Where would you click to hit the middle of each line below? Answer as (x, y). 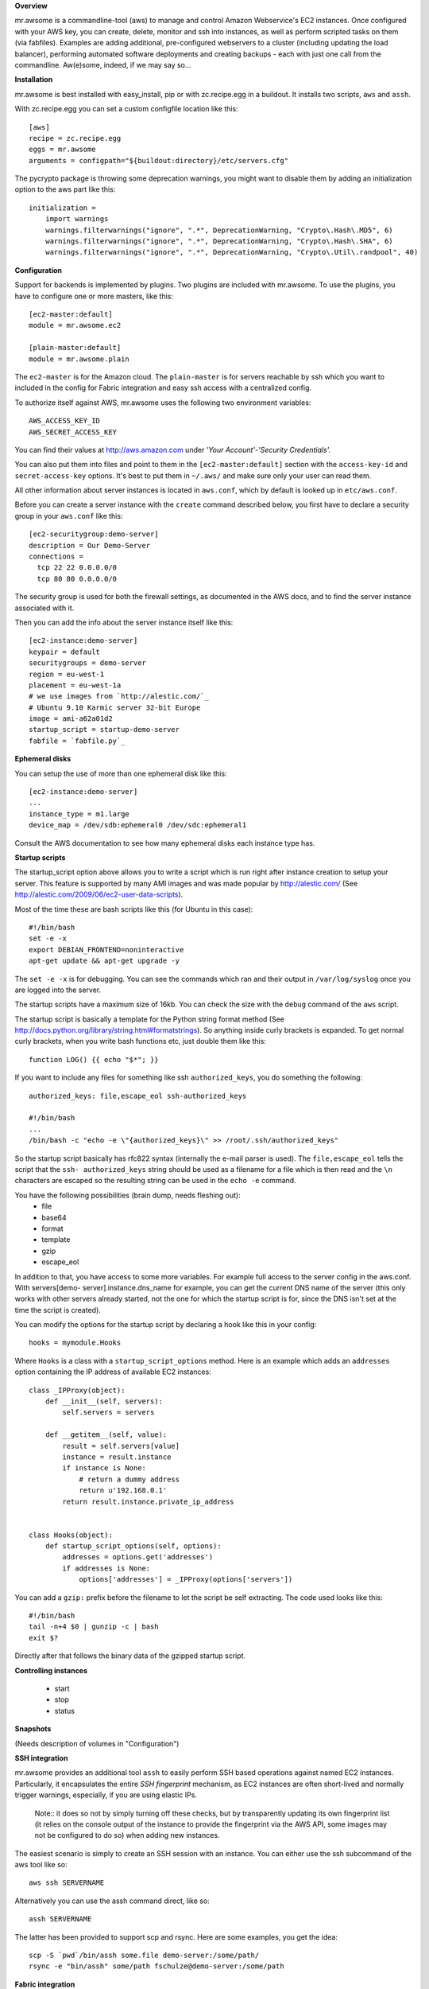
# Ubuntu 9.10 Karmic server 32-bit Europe (115, 707)
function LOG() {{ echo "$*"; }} (94, 1059)
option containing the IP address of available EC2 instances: (113, 1372)
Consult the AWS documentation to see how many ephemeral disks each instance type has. (165, 843)
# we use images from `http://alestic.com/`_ (119, 697)
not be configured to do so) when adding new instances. (127, 1835)
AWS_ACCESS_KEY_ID (65, 421)
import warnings (77, 219)
